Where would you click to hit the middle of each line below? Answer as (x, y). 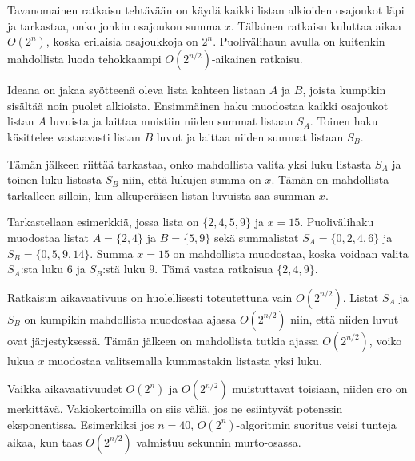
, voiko (385, 340)
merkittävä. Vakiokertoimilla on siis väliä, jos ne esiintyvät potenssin (175, 409)
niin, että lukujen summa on (192, 179)
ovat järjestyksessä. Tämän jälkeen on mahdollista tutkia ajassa (163, 340)
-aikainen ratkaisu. (257, 59)
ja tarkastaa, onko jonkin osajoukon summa (114, 25)
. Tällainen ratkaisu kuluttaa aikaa (316, 25)
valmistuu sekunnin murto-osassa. (219, 441)
